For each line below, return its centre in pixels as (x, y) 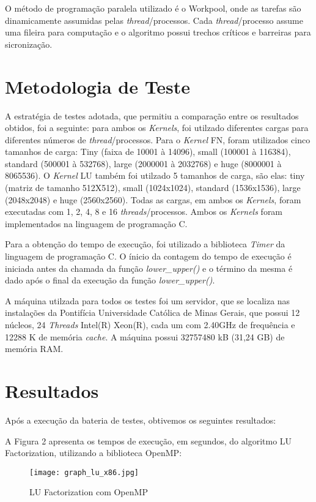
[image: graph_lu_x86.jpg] (84, 472)
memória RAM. (34, 349)
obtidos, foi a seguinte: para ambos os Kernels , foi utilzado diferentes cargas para (157, 128)
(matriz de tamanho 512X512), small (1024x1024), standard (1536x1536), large (153, 188)
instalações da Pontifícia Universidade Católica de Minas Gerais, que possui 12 (152, 313)
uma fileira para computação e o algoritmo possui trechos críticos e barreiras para (158, 32)
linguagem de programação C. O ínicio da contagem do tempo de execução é (148, 256)
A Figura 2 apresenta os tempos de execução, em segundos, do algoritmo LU (149, 440)
